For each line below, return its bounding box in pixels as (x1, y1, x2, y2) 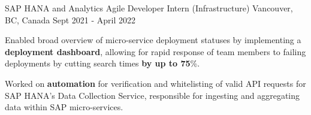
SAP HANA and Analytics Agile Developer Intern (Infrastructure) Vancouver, (5, 2, 293, 14)
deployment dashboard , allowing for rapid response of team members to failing (5, 45, 306, 57)
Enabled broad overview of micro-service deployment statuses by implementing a (5, 34, 301, 46)
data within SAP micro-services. (5, 101, 123, 113)
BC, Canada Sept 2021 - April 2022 (5, 13, 136, 26)
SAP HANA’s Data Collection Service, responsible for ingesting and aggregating (5, 89, 300, 101)
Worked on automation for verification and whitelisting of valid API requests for (5, 77, 306, 89)
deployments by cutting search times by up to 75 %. (5, 57, 200, 69)
